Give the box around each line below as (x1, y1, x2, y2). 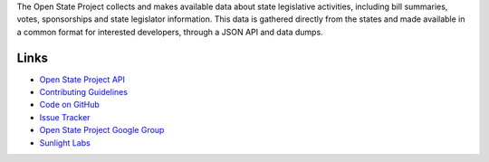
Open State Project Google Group (39, 125, 165, 136)
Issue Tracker (39, 111, 91, 122)
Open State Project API (39, 73, 126, 85)
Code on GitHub (39, 100, 100, 110)
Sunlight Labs (39, 137, 91, 148)
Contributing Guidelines (39, 87, 129, 98)
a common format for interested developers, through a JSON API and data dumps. (16, 26, 323, 37)
